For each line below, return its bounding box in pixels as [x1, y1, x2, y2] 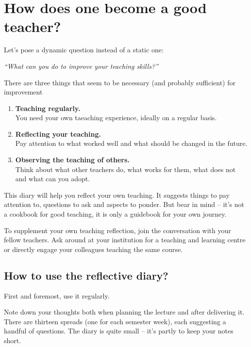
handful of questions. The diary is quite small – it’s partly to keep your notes [4, 326, 234, 336]
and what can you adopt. [15, 173, 90, 184]
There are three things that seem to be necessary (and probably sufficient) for [4, 77, 235, 87]
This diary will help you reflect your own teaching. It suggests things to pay [4, 189, 230, 200]
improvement [4, 87, 43, 97]
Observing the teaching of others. [15, 155, 130, 165]
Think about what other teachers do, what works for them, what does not [15, 164, 236, 174]
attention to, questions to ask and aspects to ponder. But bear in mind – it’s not [4, 199, 245, 209]
